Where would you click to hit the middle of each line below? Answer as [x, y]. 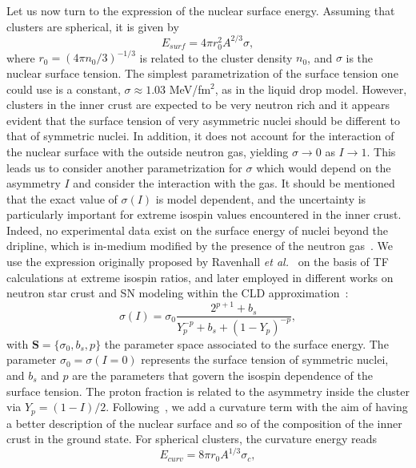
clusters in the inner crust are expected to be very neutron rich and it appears [198, 105]
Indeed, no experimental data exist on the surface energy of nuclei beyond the [198, 230]
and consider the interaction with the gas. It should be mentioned [234, 183]
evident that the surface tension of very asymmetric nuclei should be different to [204, 120]
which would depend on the [324, 167]
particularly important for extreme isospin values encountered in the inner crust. [204, 214]
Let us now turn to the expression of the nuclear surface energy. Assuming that [201, 10]
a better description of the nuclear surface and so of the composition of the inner [204, 423]
